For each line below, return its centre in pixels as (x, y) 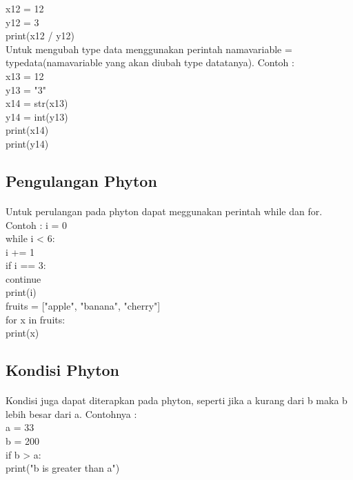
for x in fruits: (36, 319)
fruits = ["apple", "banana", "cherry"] (83, 306)
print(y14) (27, 143)
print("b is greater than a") (63, 468)
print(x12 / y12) (40, 36)
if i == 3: (26, 265)
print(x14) (27, 130)
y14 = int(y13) (37, 116)
